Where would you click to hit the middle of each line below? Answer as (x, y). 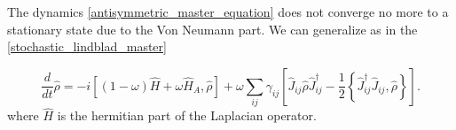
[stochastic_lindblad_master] (87, 46)
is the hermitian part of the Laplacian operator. (187, 115)
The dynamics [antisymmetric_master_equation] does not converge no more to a (228, 11)
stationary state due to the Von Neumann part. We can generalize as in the (212, 29)
